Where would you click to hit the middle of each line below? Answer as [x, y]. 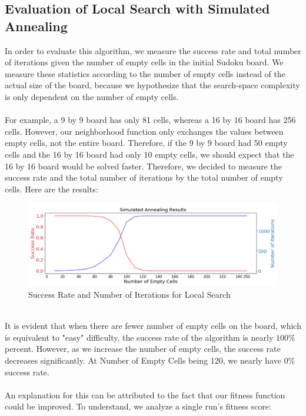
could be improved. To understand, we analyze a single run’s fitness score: [138, 406]
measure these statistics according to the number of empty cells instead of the [145, 73]
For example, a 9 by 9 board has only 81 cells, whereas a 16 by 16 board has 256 [150, 120]
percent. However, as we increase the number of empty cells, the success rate [143, 349]
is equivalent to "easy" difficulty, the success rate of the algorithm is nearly [139, 337]
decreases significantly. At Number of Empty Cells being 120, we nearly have [143, 360]
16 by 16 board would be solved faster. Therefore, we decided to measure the [143, 166]
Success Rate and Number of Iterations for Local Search [129, 294]
